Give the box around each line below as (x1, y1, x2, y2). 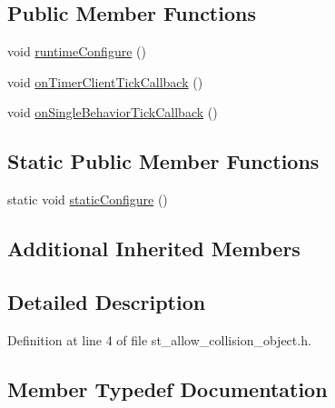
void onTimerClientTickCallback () (7, 72, 203, 91)
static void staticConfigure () (7, 190, 168, 209)
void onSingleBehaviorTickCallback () (7, 103, 218, 122)
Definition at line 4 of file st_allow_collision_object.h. (7, 330, 311, 349)
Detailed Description (7, 287, 206, 315)
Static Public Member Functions (7, 147, 320, 175)
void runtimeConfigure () (7, 42, 146, 61)
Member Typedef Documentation (7, 374, 328, 403)
